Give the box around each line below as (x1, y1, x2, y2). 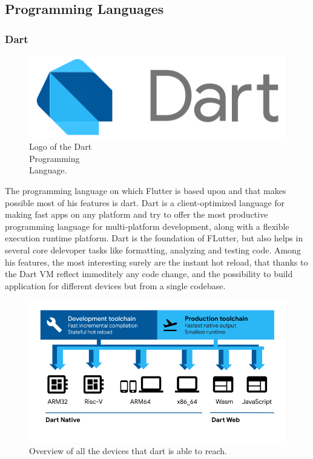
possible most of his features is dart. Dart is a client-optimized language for (5, 196, 285, 209)
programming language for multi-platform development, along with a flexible (5, 219, 289, 232)
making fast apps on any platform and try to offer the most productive (5, 208, 268, 221)
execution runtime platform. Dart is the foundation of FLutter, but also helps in (5, 232, 303, 244)
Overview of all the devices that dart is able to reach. (29, 444, 227, 457)
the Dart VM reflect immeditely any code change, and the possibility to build (5, 267, 293, 280)
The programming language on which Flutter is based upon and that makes (5, 184, 286, 197)
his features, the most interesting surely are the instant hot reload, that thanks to (5, 255, 308, 268)
